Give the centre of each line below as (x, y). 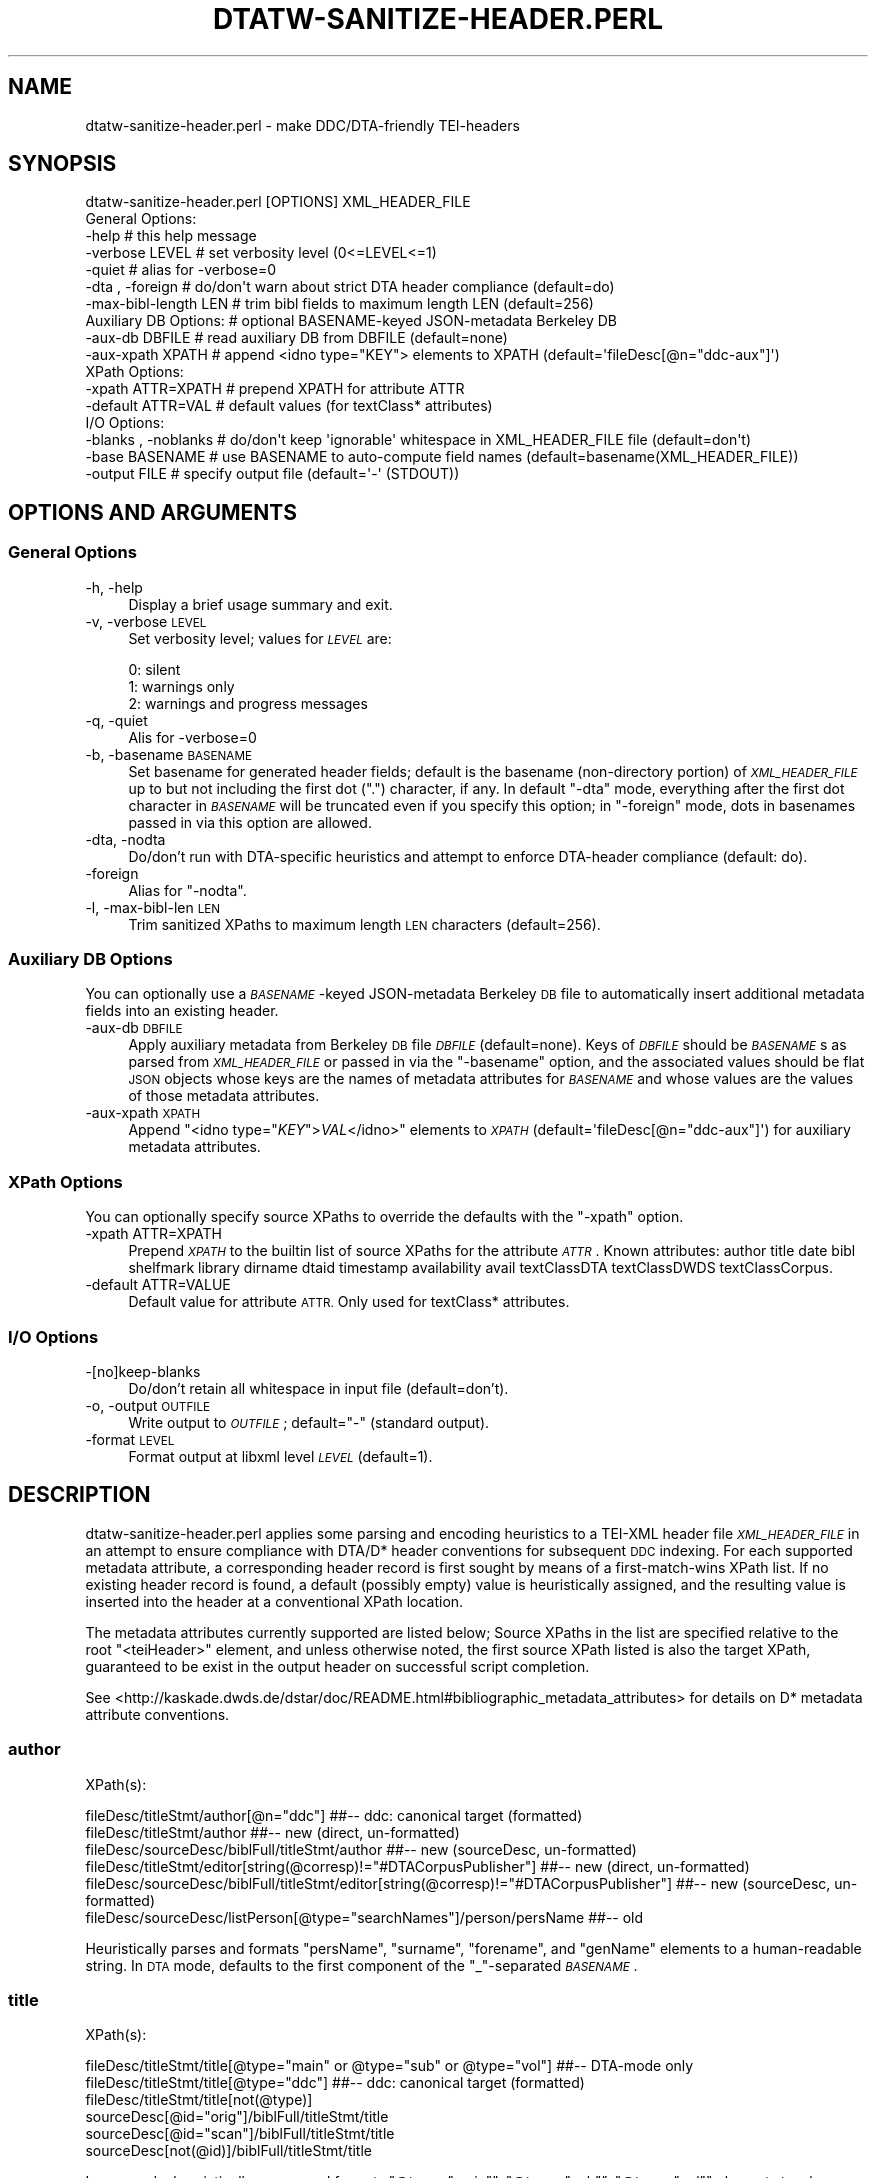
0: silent (154, 669)
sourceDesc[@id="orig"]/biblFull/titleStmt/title (237, 2117)
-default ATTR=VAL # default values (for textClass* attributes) (289, 406)
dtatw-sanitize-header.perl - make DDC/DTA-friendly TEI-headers (302, 125)
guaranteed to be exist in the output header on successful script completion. (337, 1666)
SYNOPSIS (62, 164)
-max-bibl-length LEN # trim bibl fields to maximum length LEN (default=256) (339, 304)
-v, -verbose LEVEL (146, 621)
